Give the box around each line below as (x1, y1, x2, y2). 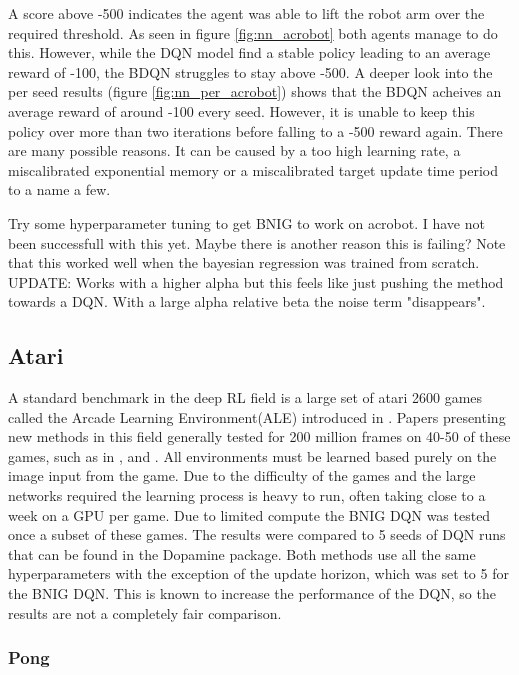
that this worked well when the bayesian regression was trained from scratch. (8, 252, 480, 273)
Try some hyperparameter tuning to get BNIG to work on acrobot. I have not (8, 212, 485, 233)
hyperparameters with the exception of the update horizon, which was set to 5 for (8, 563, 509, 584)
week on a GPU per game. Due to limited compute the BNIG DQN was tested (8, 504, 491, 525)
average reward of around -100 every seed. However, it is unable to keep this (8, 100, 475, 121)
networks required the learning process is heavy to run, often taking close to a (8, 485, 486, 506)
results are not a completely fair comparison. (8, 602, 282, 623)
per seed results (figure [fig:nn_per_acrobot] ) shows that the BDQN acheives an (8, 81, 502, 102)
